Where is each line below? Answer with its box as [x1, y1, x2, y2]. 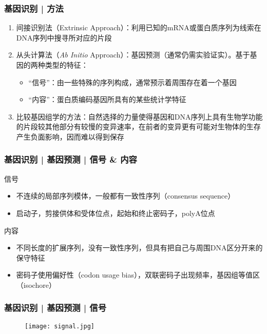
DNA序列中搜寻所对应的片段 [16, 32, 112, 43]
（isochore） [16, 279, 56, 290]
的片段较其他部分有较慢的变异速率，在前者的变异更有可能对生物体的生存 [16, 121, 261, 132]
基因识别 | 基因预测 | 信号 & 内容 [4, 153, 137, 166]
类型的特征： [45, 60, 88, 70]
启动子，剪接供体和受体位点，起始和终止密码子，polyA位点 [16, 207, 215, 218]
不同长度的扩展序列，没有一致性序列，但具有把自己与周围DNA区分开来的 [16, 242, 263, 253]
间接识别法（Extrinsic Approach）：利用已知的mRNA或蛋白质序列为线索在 [16, 22, 261, 33]
